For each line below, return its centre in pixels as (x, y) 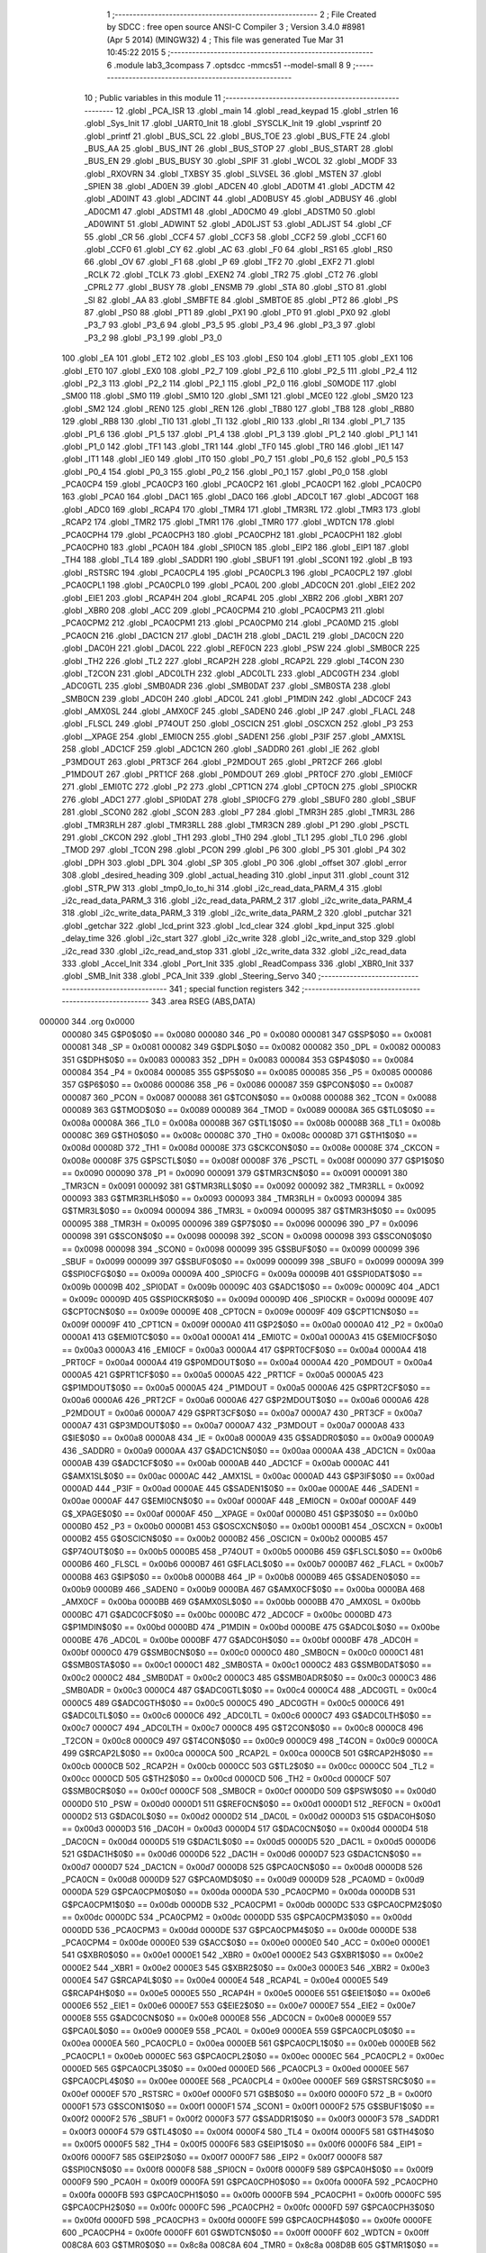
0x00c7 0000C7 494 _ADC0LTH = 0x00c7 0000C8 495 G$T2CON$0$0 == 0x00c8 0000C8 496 (243, 1728)
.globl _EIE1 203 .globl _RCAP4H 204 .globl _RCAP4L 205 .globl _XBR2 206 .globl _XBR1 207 (233, 597)
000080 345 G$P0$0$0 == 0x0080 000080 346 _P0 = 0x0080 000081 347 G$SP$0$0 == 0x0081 (247, 1034)
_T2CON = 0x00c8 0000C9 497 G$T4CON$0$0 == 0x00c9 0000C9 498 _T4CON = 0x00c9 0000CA (250, 1740)
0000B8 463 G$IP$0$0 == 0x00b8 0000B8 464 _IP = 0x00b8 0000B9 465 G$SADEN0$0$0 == (241, 1576)
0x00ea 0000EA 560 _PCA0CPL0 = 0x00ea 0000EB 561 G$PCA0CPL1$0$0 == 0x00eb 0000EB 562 (249, 2043)
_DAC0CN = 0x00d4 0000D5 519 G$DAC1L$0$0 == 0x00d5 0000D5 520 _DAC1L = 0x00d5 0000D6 (249, 1841)
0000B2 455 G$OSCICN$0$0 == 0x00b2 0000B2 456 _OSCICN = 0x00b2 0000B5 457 (225, 1539)
